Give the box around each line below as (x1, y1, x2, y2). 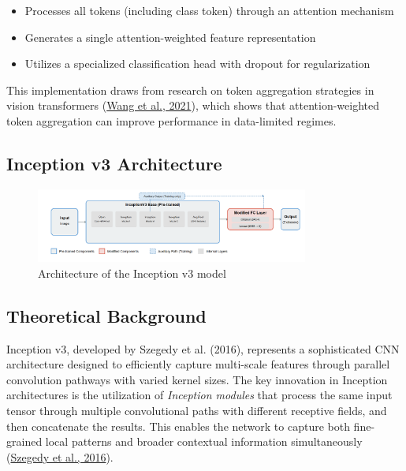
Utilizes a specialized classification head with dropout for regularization (24, 55, 371, 72)
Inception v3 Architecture (6, 151, 222, 175)
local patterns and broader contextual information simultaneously (45, 433, 363, 450)
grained (6, 433, 43, 450)
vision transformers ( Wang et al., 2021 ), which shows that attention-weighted (6, 97, 380, 114)
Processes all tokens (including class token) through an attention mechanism (24, 2, 394, 18)
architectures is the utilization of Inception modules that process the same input (6, 387, 393, 403)
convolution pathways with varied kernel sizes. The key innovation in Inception (6, 371, 388, 387)
